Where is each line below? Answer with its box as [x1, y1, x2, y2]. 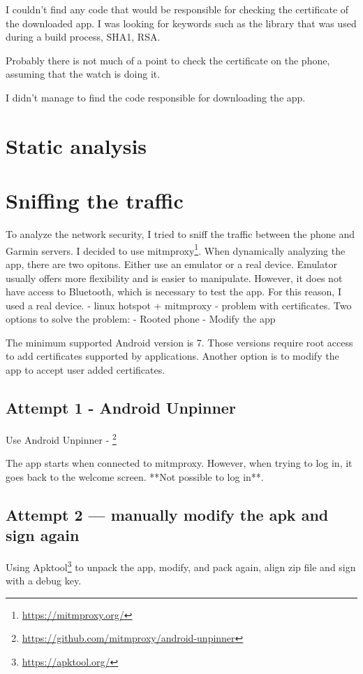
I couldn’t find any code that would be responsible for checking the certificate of [6, 2, 349, 16]
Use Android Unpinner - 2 [6, 430, 117, 447]
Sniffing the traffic [6, 186, 184, 215]
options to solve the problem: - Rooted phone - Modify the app [6, 311, 276, 326]
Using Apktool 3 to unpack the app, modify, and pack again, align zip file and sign [6, 557, 356, 574]
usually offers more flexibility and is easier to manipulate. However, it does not [6, 270, 343, 285]
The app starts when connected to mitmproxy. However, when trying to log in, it [6, 456, 353, 470]
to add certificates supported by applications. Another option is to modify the [6, 349, 339, 363]
